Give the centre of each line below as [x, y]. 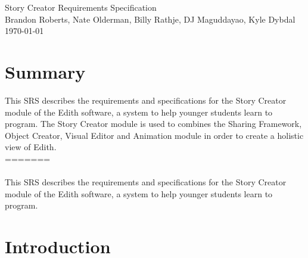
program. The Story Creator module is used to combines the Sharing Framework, [153, 124]
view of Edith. [31, 147]
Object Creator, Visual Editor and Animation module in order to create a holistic [154, 135]
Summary [45, 71]
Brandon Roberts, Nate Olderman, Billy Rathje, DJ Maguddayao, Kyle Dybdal [150, 19]
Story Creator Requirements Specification [81, 7]
